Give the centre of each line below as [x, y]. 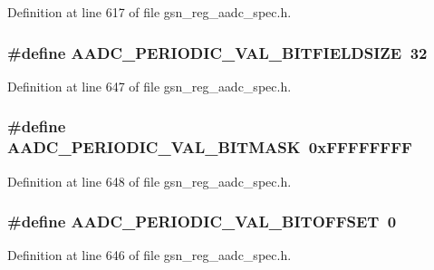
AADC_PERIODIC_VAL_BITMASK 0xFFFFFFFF [210, 147]
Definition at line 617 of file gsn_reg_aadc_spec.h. [149, 12]
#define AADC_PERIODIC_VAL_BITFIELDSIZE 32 [217, 52]
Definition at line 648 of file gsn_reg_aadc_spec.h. [149, 181]
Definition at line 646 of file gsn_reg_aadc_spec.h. [149, 255]
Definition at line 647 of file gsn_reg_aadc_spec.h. [149, 86]
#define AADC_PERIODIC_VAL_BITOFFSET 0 [202, 222]
